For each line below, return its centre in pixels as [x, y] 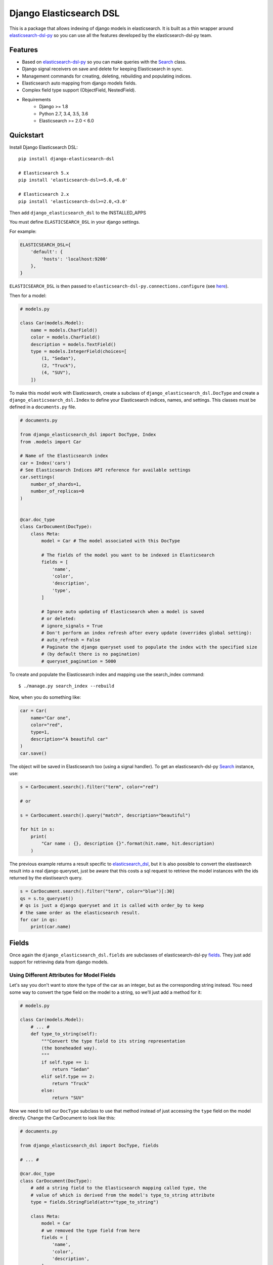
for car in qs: [39, 919]
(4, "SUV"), [56, 373]
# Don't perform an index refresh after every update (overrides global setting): [147, 633]
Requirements [36, 99]
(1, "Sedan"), [59, 359]
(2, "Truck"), [59, 365]
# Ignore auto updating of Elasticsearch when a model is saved [123, 612]
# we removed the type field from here [90, 1230]
